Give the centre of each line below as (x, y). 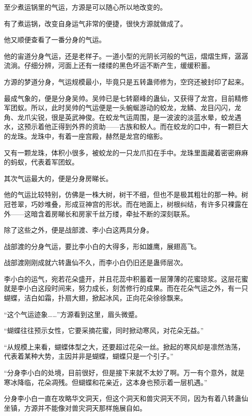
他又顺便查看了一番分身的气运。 (55, 40)
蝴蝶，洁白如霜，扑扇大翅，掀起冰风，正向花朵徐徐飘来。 (95, 298)
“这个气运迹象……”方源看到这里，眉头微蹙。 (73, 314)
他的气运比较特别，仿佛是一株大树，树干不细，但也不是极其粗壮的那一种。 (123, 194)
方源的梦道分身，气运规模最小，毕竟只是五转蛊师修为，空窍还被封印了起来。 (126, 81)
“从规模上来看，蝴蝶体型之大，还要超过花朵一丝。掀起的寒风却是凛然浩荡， (124, 346)
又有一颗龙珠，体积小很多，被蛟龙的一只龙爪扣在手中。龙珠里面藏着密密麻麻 (126, 152)
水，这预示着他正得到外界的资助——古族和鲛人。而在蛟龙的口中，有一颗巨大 (126, 126)
